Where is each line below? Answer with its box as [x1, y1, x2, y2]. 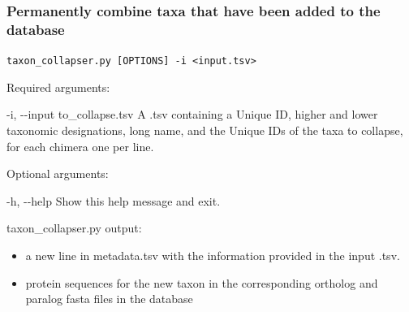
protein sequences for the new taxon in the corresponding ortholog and [25, 274, 378, 291]
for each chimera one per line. [6, 137, 154, 154]
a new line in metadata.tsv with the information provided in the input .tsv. [25, 246, 400, 263]
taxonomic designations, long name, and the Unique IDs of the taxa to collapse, [6, 121, 403, 138]
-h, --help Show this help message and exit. [6, 192, 221, 209]
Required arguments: [6, 78, 110, 95]
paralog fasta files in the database [25, 290, 193, 307]
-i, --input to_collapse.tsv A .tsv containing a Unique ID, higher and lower [6, 106, 378, 123]
